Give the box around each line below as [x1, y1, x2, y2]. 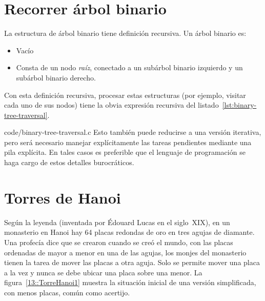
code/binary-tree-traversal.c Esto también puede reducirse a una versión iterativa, [4, 127, 261, 137]
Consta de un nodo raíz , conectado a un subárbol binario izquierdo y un [16, 62, 243, 73]
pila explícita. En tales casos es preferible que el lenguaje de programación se [4, 147, 246, 157]
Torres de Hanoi [4, 187, 121, 208]
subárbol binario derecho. [16, 72, 96, 83]
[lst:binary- [222, 99, 257, 110]
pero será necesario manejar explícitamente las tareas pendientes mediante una [4, 136, 252, 147]
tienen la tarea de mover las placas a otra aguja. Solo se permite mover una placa [4, 257, 260, 268]
